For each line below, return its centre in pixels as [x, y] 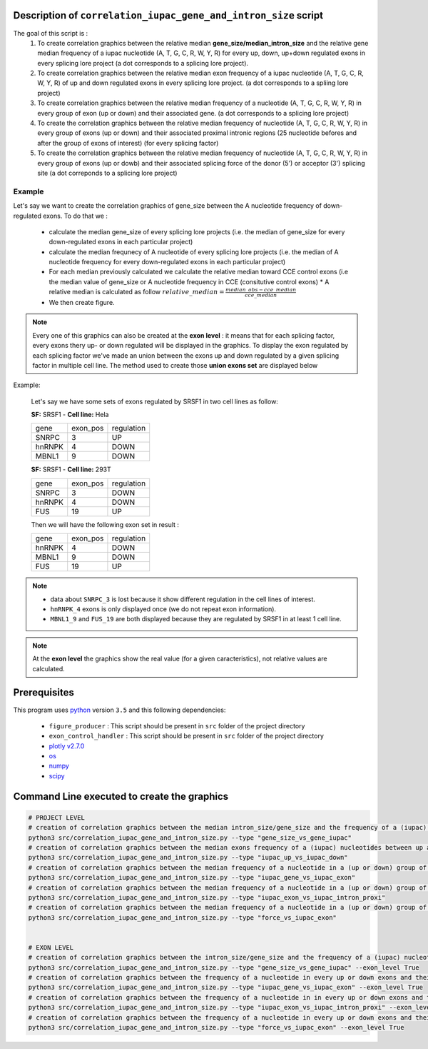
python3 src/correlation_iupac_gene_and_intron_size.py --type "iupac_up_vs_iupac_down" [188, 858]
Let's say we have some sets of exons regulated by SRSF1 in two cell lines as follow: [154, 401]
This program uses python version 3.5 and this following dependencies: [119, 710]
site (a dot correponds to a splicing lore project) [107, 173]
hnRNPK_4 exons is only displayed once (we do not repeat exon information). [163, 609]
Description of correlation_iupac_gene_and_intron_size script [168, 15]
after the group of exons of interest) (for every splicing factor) [128, 143]
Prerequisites [44, 693]
